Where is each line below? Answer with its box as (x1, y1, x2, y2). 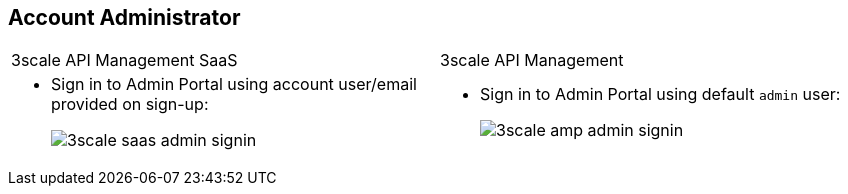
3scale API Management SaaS (11, 50, 238, 71)
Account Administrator (8, 5, 241, 30)
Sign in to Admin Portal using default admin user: (480, 84, 841, 105)
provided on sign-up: (51, 94, 209, 115)
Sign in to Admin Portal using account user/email (51, 74, 417, 95)
